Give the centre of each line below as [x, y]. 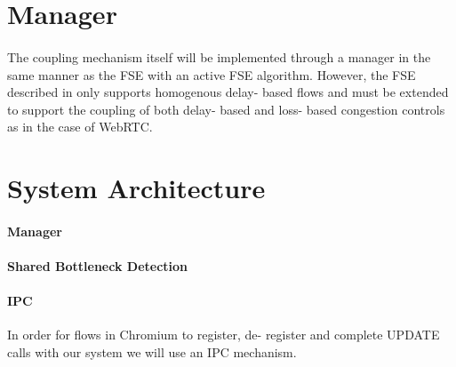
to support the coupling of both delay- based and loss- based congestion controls [226, 109]
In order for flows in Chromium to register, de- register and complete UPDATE [224, 335]
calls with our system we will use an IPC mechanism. [152, 352]
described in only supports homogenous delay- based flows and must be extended [228, 92]
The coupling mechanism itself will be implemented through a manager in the [219, 56]
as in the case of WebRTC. [80, 127]
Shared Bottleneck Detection [98, 266]
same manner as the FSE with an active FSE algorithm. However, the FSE [212, 74]
